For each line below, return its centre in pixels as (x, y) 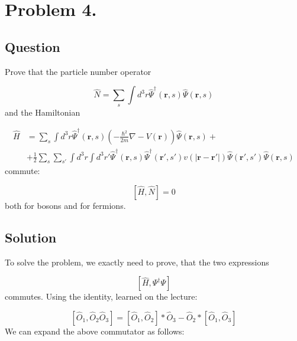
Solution (31, 237)
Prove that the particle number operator (78, 71)
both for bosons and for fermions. (65, 206)
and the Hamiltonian (43, 112)
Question (33, 46)
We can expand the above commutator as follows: (95, 331)
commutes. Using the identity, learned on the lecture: (101, 296)
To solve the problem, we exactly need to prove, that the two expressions (137, 262)
